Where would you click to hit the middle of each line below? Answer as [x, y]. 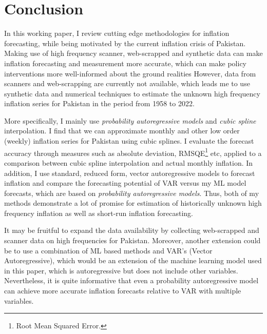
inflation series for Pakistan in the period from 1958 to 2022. [99, 103]
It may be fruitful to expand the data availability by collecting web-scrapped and [132, 230]
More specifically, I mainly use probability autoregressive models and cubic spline [130, 120]
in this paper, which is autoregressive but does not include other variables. [121, 270]
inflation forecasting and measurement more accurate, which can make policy [126, 63]
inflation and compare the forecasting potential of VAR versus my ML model [125, 183]
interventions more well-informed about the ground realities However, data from [130, 73]
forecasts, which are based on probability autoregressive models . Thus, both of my [132, 193]
